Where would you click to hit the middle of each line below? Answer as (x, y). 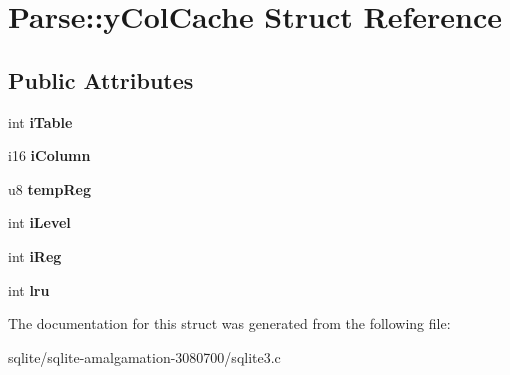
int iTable (40, 121)
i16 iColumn (49, 155)
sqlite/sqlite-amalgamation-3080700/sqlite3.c (144, 356)
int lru (29, 289)
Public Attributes (101, 79)
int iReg (35, 255)
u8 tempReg (49, 188)
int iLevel (39, 222)
